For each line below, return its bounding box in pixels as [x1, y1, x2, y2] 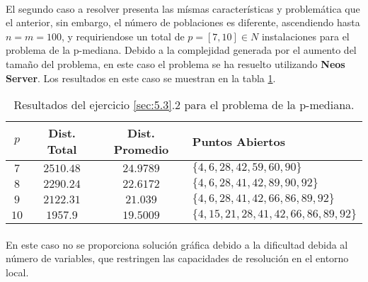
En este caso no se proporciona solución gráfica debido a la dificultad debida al [6, 237, 348, 252]
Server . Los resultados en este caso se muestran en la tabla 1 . [6, 70, 276, 85]
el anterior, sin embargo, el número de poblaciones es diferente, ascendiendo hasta [6, 15, 360, 30]
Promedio [113, 141, 169, 158]
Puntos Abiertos [192, 132, 285, 150]
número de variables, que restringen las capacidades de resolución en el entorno [6, 251, 349, 266]
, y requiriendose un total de [62, 28, 185, 43]
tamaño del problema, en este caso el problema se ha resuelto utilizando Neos [6, 56, 345, 71]
